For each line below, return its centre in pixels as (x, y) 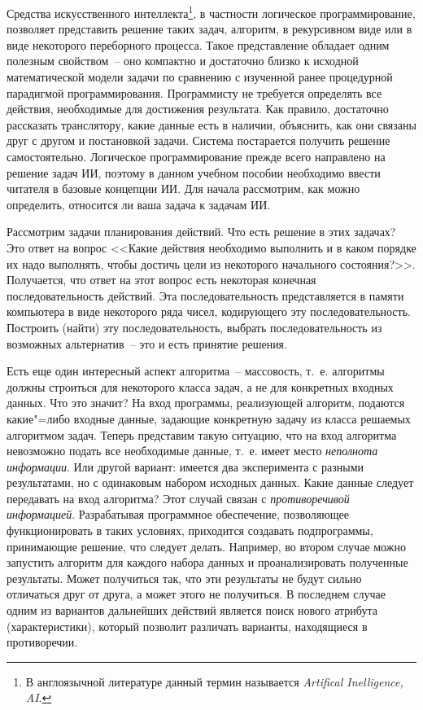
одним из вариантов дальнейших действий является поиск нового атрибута (192, 610)
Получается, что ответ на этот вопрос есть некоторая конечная (161, 280)
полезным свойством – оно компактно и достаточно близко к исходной (183, 61)
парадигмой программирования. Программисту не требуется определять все (194, 92)
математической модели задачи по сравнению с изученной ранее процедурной (200, 77)
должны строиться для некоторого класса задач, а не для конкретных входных (200, 386)
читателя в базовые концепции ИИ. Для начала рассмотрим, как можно (183, 188)
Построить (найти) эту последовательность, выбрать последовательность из (194, 327)
